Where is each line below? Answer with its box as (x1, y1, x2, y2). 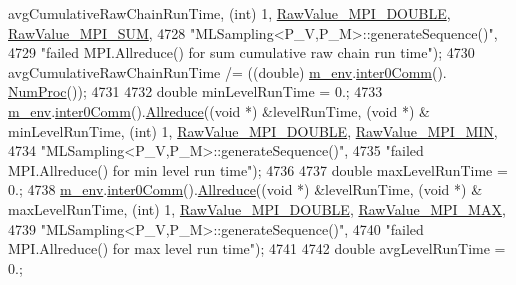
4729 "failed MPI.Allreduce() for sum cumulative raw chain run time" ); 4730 (8, 42, 475, 63)
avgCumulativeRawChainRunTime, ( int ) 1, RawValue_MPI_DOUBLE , (8, 3, 451, 23)
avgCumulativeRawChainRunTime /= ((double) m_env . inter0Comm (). (8, 61, 447, 82)
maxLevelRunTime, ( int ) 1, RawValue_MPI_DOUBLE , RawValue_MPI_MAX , (8, 198, 506, 219)
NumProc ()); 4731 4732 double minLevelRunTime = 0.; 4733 (8, 81, 383, 102)
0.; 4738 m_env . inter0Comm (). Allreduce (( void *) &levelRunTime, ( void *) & (8, 179, 483, 200)
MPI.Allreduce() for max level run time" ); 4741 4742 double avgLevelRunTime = (8, 238, 506, 259)
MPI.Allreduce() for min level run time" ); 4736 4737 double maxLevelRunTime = (8, 159, 508, 180)
